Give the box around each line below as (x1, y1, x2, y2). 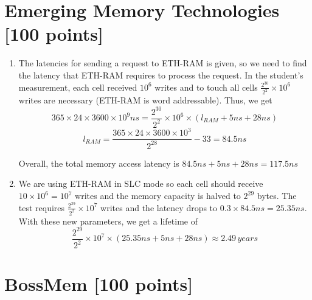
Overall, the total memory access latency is (18, 156, 179, 169)
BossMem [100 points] (4, 271, 193, 296)
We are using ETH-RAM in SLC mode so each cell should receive (18, 177, 263, 190)
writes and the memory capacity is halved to (75, 189, 241, 202)
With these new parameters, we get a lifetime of (18, 214, 198, 227)
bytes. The (257, 189, 297, 202)
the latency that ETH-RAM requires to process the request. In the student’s (18, 68, 303, 81)
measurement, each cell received (18, 80, 137, 93)
